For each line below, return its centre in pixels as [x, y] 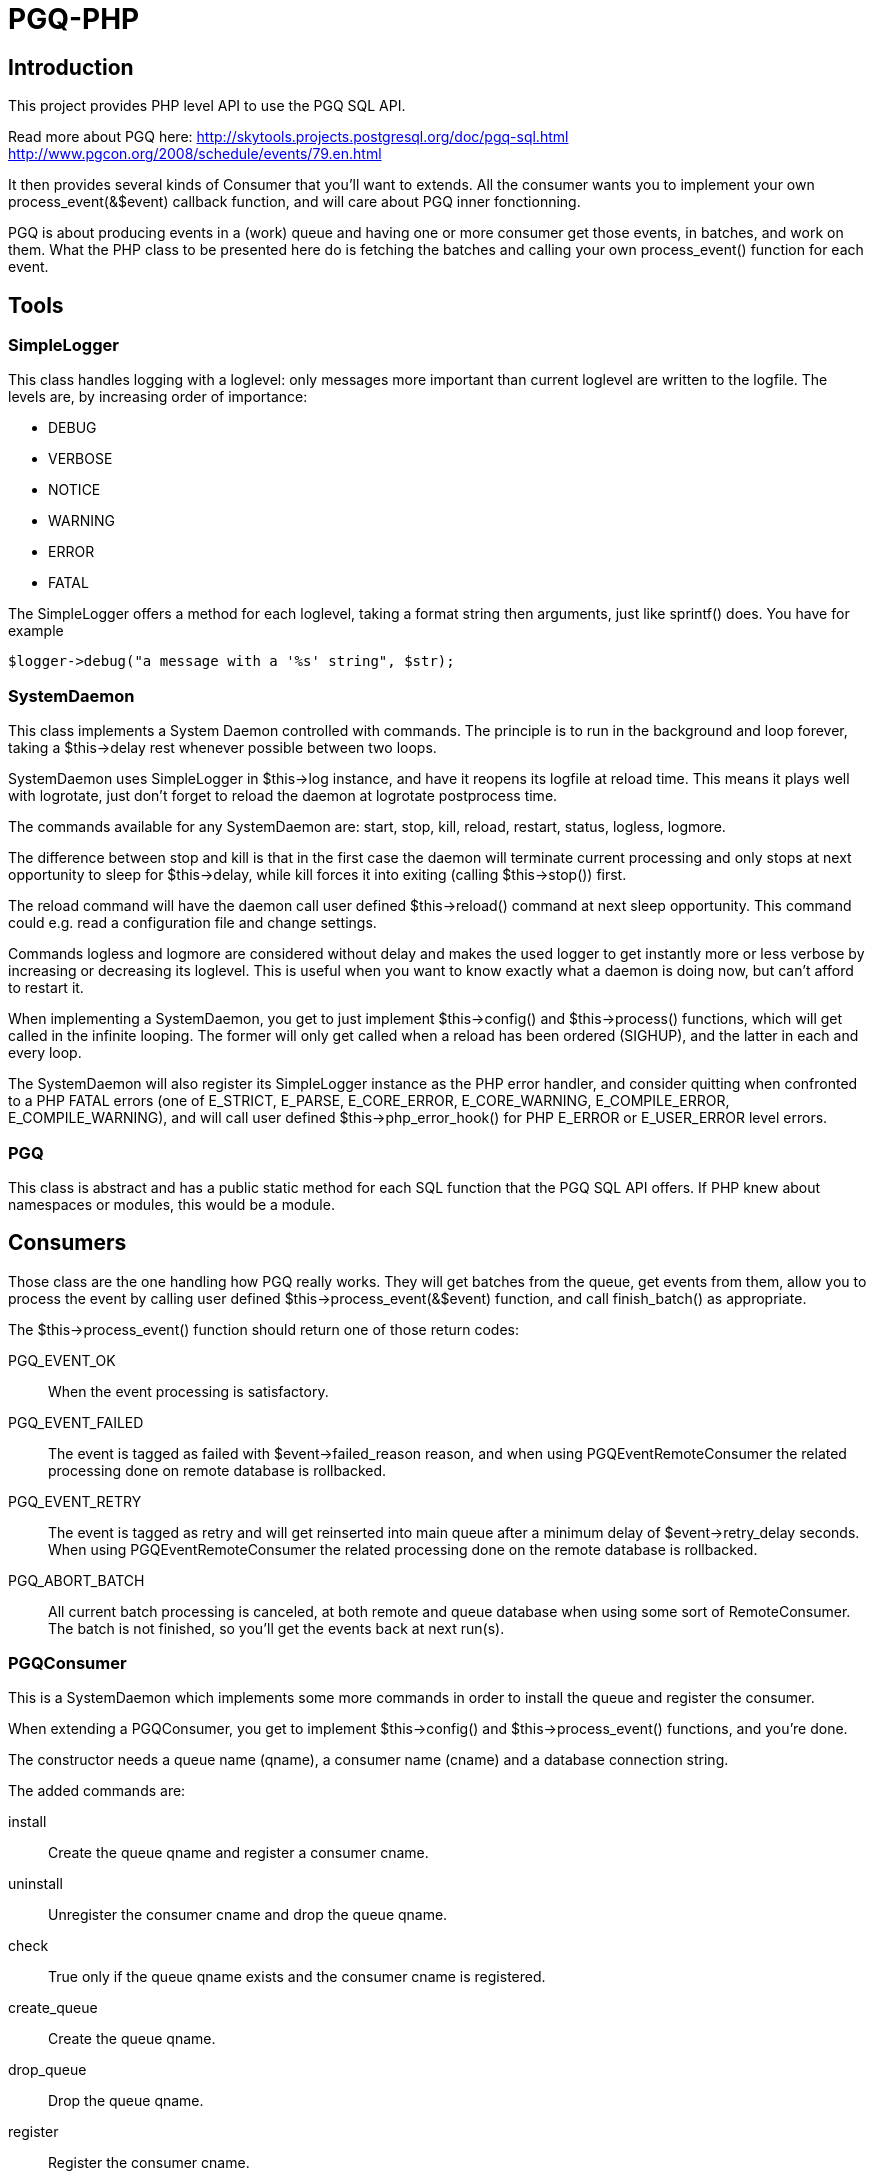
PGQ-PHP [74, 19]
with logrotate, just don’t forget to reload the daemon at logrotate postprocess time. [283, 796]
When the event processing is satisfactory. [188, 1391]
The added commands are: [97, 1791]
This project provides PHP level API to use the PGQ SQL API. [207, 106]
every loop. [45, 1053]
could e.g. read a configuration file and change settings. [192, 923]
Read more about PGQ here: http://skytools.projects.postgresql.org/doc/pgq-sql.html [288, 137]
